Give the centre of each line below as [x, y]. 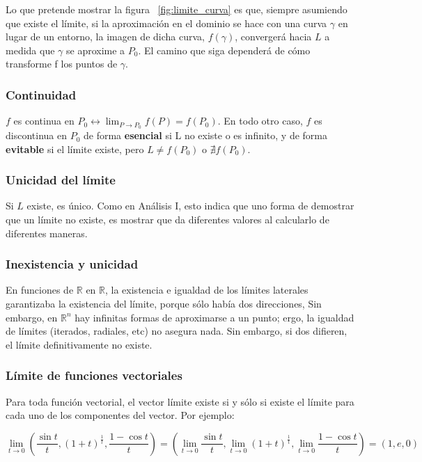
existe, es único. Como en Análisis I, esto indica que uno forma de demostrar [190, 206]
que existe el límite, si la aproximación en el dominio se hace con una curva [166, 23]
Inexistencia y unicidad [72, 264]
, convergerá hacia [273, 37]
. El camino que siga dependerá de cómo [224, 50]
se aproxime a [95, 50]
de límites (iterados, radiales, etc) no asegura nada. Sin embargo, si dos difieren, [177, 331]
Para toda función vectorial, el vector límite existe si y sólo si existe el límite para [180, 401]
